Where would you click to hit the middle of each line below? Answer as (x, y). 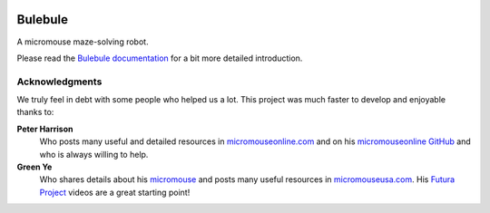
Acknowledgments (59, 82)
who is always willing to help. (94, 154)
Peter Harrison (45, 129)
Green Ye (34, 167)
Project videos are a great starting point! (115, 192)
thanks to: (35, 112)
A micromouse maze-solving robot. (83, 42)
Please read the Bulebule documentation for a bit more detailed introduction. (160, 58)
